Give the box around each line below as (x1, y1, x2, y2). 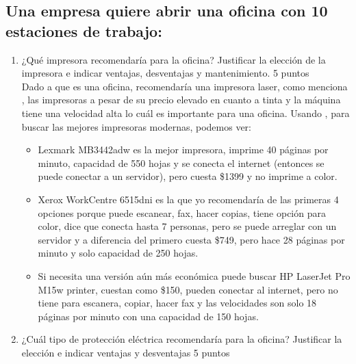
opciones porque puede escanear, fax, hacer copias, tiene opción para (38, 205, 326, 220)
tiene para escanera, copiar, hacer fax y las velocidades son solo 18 (38, 296, 317, 310)
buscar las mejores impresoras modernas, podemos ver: (21, 119, 251, 133)
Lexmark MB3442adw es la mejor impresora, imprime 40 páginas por (38, 142, 329, 157)
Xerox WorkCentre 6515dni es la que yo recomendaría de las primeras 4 (38, 192, 339, 206)
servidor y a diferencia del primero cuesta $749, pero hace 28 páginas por (38, 232, 345, 246)
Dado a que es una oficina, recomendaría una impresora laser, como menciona (21, 79, 348, 93)
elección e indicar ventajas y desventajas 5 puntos (21, 345, 230, 359)
